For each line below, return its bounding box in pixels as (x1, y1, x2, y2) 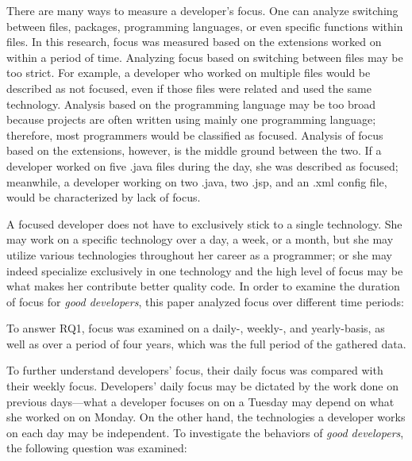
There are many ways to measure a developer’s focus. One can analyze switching (6, 2, 399, 18)
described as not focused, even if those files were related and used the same (6, 79, 372, 96)
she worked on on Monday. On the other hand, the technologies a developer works (6, 409, 406, 425)
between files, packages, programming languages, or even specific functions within (6, 17, 403, 34)
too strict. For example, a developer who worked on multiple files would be (6, 64, 371, 81)
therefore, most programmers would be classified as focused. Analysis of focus (6, 126, 383, 143)
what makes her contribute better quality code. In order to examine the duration (6, 278, 400, 294)
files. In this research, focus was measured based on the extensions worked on (6, 33, 382, 50)
